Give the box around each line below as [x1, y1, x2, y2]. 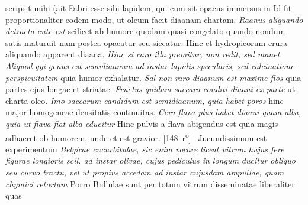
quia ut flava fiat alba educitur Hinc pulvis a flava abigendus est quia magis [5, 117, 278, 129]
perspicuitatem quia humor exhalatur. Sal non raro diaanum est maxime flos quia [5, 71, 301, 83]
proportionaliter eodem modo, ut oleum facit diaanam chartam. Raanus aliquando [5, 13, 303, 25]
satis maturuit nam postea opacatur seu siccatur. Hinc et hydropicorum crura [5, 36, 287, 48]
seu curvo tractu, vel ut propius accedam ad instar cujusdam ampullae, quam [5, 165, 284, 178]
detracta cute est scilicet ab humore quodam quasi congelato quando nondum [5, 25, 285, 37]
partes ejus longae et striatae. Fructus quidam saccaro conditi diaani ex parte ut [5, 83, 296, 95]
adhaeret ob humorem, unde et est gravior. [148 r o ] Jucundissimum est [5, 129, 267, 144]
